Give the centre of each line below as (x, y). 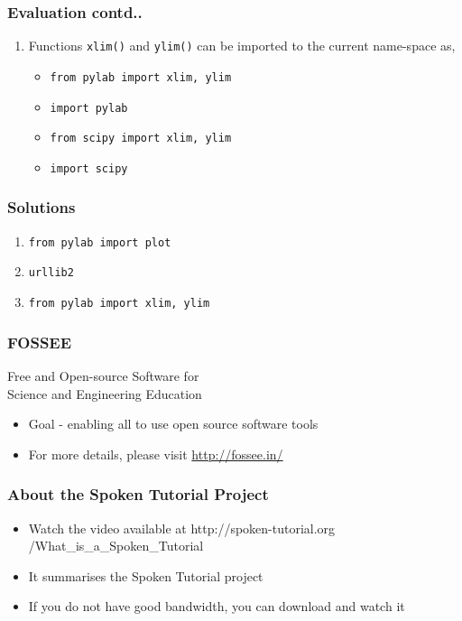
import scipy (89, 168)
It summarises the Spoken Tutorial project (146, 575)
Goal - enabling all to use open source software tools (173, 424)
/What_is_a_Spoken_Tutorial (116, 546)
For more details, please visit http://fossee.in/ (156, 454)
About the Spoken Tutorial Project (138, 494)
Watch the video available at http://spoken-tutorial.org (182, 528)
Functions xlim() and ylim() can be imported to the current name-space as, (242, 46)
